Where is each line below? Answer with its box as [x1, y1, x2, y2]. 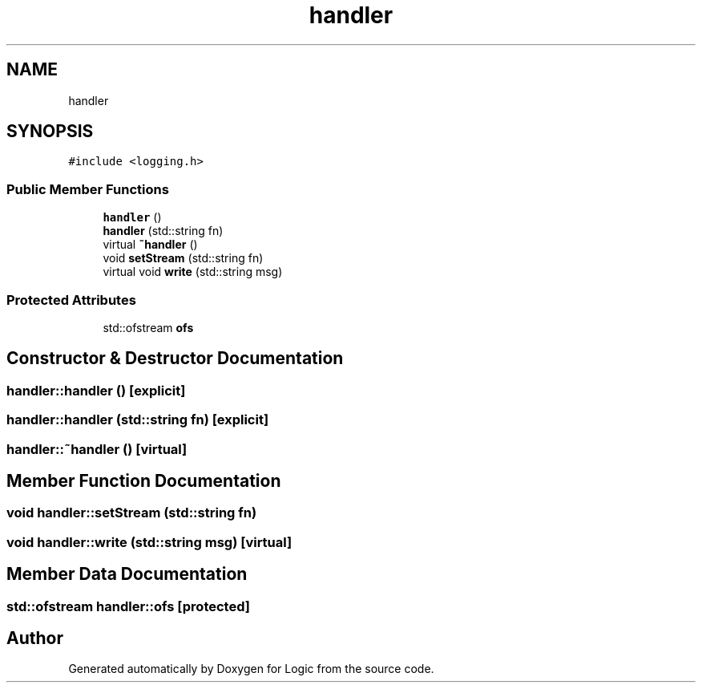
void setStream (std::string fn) [103, 251, 264, 265]
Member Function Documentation [6, 470, 281, 491]
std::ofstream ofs [103, 320, 194, 334]
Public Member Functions [6, 180, 169, 197]
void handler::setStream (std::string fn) [6, 505, 257, 521]
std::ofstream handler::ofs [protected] [6, 598, 250, 614]
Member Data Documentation [6, 564, 248, 585]
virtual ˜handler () [103, 237, 198, 252]
